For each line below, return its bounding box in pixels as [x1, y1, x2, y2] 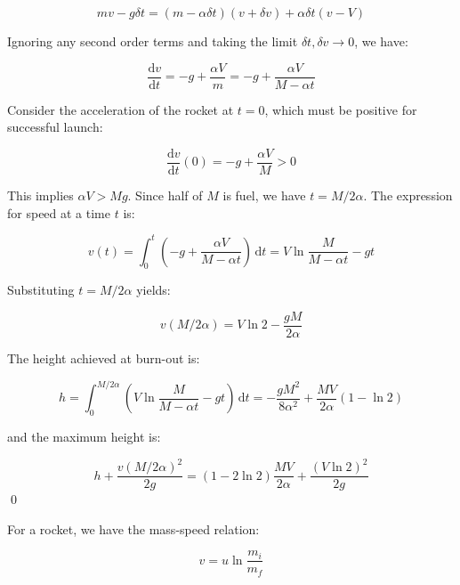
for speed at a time [7, 203, 110, 222]
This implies [7, 185, 74, 204]
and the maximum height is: [7, 427, 161, 445]
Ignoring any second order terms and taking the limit [7, 32, 298, 50]
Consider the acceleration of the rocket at [7, 100, 234, 118]
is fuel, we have [222, 185, 306, 204]
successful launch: [7, 118, 103, 136]
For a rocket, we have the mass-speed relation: [7, 519, 260, 538]
